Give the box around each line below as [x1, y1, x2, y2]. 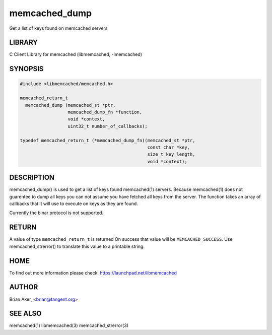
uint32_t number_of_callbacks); [67, 123, 148, 129]
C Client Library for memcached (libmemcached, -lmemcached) [9, 51, 143, 57]
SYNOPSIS [9, 64, 44, 73]
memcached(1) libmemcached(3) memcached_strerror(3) [9, 322, 128, 328]
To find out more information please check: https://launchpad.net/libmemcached [9, 270, 177, 276]
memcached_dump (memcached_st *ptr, [25, 102, 116, 108]
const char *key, [147, 144, 190, 150]
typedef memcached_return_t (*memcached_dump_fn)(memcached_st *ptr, [20, 138, 195, 143]
